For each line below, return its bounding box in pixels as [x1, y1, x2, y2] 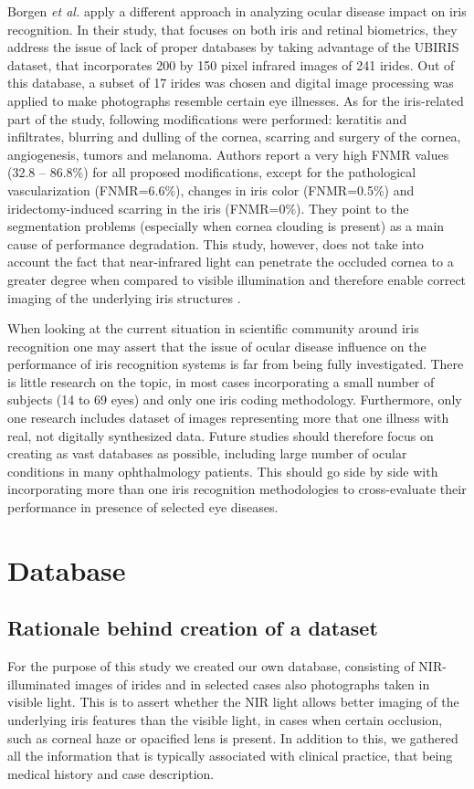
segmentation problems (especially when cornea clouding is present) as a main [7, 216, 445, 236]
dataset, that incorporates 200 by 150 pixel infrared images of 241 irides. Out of [7, 55, 455, 74]
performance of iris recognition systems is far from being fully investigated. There [7, 354, 464, 373]
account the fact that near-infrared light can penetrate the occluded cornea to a [7, 252, 454, 271]
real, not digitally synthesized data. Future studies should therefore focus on [7, 426, 434, 445]
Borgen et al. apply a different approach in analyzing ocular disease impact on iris [7, 2, 467, 20]
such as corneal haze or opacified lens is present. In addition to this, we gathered [7, 728, 458, 747]
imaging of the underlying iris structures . [7, 288, 241, 307]
